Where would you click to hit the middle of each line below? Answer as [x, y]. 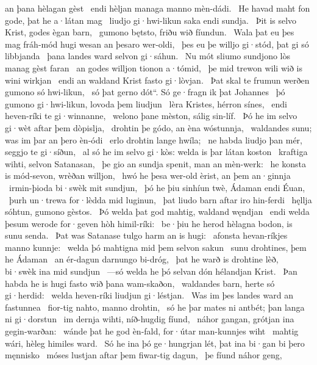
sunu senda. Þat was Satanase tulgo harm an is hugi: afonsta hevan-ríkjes [146, 235]
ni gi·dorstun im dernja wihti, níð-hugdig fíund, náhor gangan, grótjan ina [150, 319]
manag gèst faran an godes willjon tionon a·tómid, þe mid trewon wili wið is [154, 67]
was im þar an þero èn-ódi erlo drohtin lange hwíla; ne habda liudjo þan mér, [154, 139]
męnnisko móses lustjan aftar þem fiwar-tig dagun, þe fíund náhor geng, [144, 355]
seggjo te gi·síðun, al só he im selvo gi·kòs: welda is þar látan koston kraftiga [156, 152]
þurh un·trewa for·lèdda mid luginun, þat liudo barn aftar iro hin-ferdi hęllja [160, 199]
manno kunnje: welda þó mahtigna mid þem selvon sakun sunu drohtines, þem [156, 247]
